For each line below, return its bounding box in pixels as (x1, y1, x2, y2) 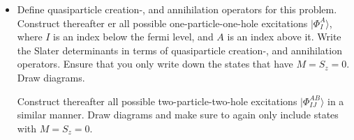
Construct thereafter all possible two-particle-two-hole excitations (17, 93, 297, 108)
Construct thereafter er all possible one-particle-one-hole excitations (17, 15, 308, 30)
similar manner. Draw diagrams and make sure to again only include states (17, 107, 339, 122)
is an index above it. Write (227, 29, 341, 44)
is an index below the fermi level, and (53, 29, 214, 44)
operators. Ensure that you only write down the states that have (17, 56, 293, 71)
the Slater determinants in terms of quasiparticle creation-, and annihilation (17, 42, 342, 57)
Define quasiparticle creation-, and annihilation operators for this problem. (17, 2, 337, 16)
